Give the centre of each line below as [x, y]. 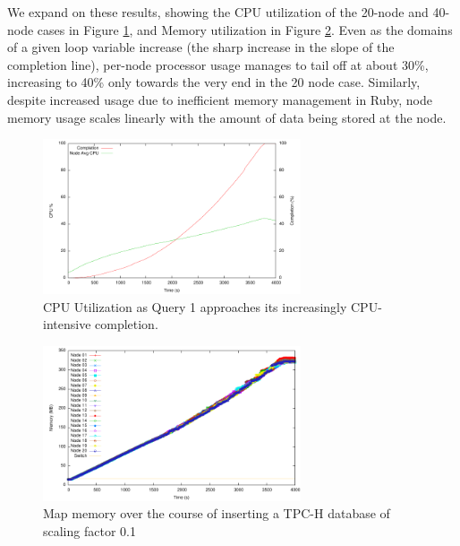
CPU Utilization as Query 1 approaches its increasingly [195, 306]
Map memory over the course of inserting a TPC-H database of [217, 513]
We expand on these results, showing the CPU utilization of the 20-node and [218, 12]
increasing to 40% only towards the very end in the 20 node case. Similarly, [214, 82]
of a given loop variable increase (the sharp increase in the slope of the [201, 47]
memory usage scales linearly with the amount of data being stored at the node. [227, 117]
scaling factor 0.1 [89, 530]
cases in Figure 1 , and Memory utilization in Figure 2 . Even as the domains [245, 29]
